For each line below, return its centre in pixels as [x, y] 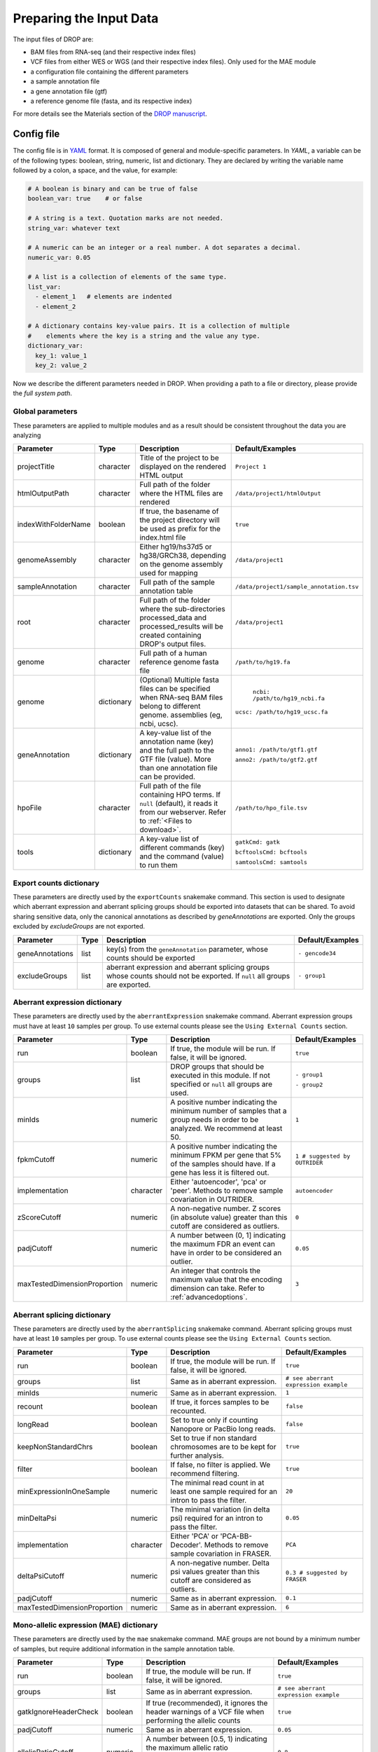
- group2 [309, 1085]
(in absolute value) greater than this [229, 1217]
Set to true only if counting [214, 1420]
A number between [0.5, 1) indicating [206, 1739]
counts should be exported [150, 958]
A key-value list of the [175, 733]
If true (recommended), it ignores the [207, 1703]
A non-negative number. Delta [220, 1563]
